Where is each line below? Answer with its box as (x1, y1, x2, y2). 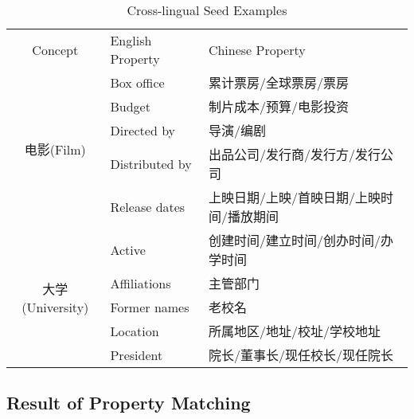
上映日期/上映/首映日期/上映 (208, 188, 381, 206)
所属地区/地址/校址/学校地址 (208, 322, 381, 340)
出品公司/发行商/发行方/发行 (208, 145, 381, 163)
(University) (21, 297, 89, 316)
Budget (110, 96, 150, 116)
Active (110, 240, 146, 259)
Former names (110, 297, 189, 316)
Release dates (110, 197, 186, 216)
